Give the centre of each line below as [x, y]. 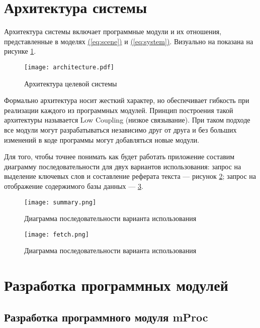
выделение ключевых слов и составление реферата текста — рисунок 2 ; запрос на [130, 176]
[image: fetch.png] [57, 234]
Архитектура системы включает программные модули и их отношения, [113, 31]
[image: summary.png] [60, 202]
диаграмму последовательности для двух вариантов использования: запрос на [123, 166]
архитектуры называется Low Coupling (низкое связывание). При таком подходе [127, 120]
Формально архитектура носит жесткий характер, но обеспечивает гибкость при [127, 100]
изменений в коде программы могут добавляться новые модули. [102, 139]
